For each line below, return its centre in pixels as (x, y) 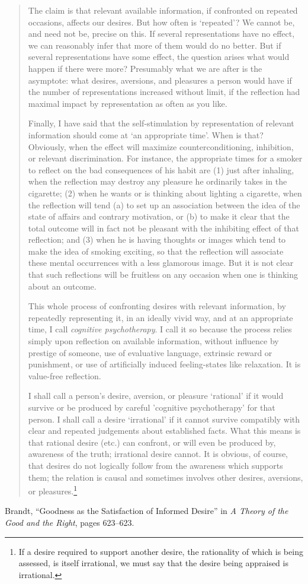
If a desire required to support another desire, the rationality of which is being (161, 551)
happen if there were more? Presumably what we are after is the (145, 68)
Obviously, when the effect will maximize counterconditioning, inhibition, (161, 146)
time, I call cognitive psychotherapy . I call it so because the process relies (160, 329)
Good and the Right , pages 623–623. (70, 522)
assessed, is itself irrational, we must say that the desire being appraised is (153, 563)
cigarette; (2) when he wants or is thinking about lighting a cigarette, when (165, 193)
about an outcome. (62, 286)
